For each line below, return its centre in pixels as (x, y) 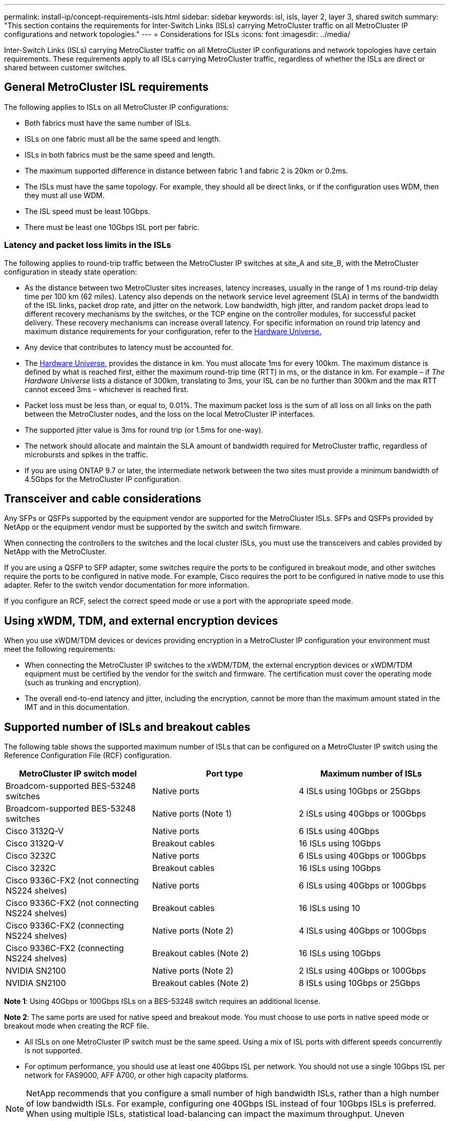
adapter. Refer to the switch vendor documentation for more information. (127, 585)
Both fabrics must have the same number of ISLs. (108, 123)
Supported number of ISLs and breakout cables (127, 727)
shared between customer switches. (66, 67)
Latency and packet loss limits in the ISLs (88, 245)
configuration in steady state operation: (71, 272)
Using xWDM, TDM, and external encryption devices (141, 621)
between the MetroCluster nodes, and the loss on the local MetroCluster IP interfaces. (170, 414)
